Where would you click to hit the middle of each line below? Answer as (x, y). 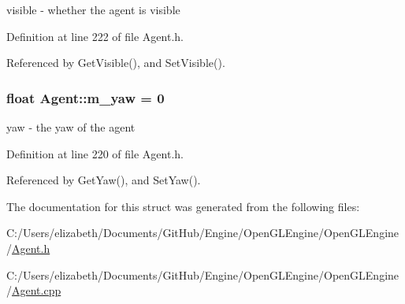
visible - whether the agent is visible (93, 9)
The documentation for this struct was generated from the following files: (183, 206)
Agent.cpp (37, 290)
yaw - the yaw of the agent (71, 127)
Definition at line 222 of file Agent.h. (95, 36)
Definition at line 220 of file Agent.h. (95, 153)
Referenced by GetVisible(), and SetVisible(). (116, 63)
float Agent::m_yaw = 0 (85, 97)
